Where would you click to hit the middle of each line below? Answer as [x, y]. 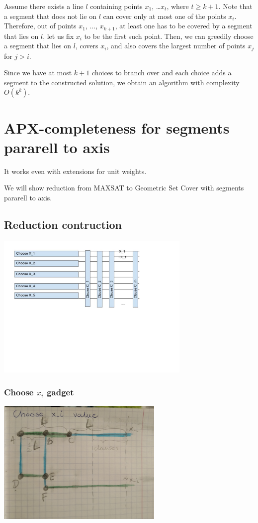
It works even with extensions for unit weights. [75, 171]
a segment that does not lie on [50, 16]
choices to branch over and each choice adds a [162, 73]
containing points [116, 6]
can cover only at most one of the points [165, 16]
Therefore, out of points [40, 26]
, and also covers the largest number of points [176, 46]
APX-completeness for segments [117, 127]
